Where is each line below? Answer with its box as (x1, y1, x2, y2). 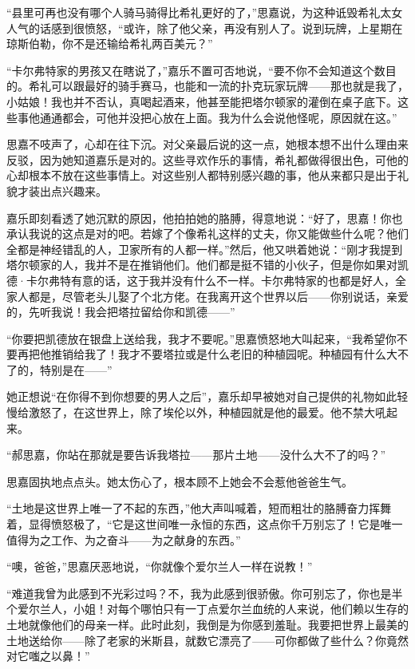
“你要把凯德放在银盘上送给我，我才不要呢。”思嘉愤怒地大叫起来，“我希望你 (6, 330, 397, 346)
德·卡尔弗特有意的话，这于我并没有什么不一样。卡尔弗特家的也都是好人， (6, 271, 395, 288)
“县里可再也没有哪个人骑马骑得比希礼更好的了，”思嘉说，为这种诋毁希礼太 (6, 4, 392, 20)
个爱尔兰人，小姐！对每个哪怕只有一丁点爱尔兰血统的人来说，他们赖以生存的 (6, 600, 409, 617)
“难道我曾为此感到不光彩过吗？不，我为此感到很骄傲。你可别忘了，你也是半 (6, 584, 403, 601)
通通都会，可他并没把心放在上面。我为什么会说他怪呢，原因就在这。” (39, 109, 397, 125)
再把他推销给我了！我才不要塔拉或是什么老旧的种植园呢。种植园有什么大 (17, 346, 397, 362)
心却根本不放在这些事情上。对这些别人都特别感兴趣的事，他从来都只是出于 (6, 167, 397, 184)
